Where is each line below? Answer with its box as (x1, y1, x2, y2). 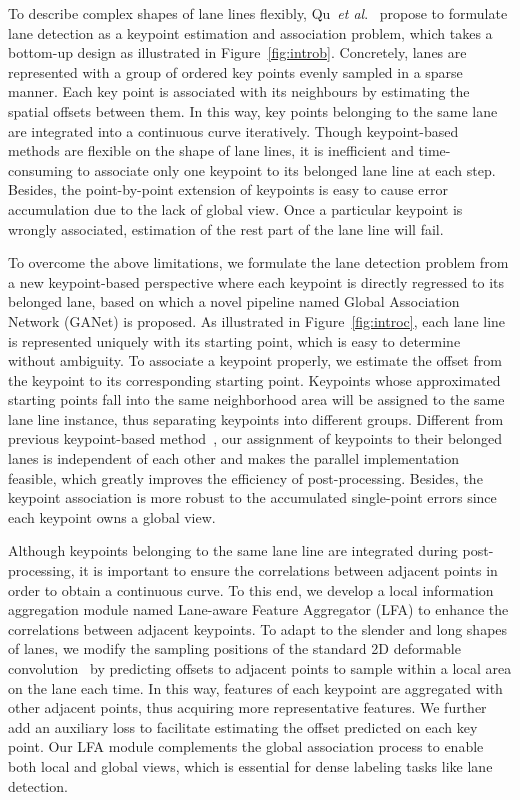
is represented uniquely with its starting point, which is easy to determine (8, 330, 461, 351)
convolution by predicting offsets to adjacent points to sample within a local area (8, 658, 512, 678)
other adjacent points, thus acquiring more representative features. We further (8, 697, 487, 718)
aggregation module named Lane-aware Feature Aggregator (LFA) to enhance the (8, 599, 509, 620)
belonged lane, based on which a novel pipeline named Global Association (8, 291, 460, 312)
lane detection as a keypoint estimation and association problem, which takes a (8, 22, 493, 43)
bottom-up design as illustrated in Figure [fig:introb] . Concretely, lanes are (8, 42, 467, 63)
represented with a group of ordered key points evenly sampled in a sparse (8, 61, 463, 82)
